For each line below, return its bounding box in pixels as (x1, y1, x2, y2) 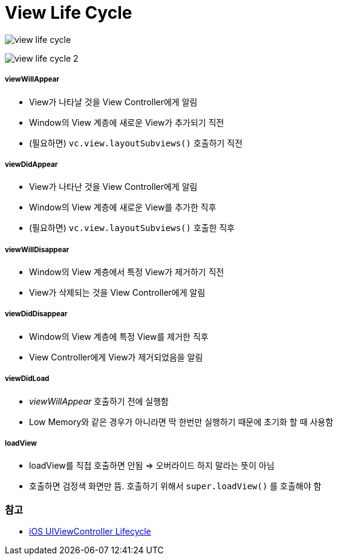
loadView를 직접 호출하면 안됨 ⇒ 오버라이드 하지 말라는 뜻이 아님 (29, 460, 275, 471)
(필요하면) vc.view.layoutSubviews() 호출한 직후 (29, 223, 235, 233)
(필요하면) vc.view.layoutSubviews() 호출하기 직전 (29, 137, 243, 148)
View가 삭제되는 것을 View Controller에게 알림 (29, 287, 206, 298)
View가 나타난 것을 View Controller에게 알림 (29, 181, 198, 192)
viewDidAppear (5, 160, 58, 169)
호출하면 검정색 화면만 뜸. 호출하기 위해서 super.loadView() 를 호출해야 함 (29, 481, 322, 492)
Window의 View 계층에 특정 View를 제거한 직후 (29, 331, 209, 342)
